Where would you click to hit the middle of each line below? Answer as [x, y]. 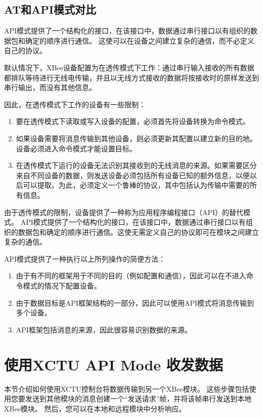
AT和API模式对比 [50, 9]
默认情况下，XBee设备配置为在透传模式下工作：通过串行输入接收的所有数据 [129, 67]
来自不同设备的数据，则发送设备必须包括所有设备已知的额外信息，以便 [133, 175]
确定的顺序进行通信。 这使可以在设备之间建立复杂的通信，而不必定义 [140, 40]
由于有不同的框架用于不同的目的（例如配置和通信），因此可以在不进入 [131, 276]
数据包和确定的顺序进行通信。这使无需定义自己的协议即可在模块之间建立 [138, 232]
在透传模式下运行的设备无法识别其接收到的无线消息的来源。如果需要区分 [136, 165]
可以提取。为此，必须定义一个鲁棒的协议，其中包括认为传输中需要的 [136, 185]
